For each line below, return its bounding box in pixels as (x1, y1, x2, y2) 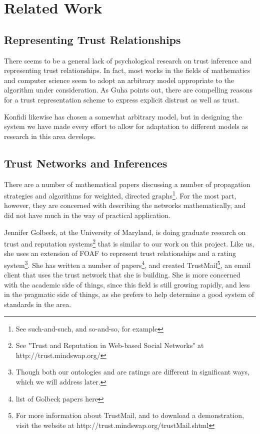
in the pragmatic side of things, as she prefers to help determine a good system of (4, 289, 254, 299)
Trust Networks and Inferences (4, 155, 167, 170)
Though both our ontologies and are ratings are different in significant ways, (15, 366, 249, 377)
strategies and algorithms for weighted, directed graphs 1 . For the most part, (4, 189, 236, 200)
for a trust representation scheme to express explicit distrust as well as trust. (4, 94, 239, 104)
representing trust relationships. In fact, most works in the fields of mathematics (4, 65, 250, 75)
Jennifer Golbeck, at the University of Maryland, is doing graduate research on (4, 226, 246, 237)
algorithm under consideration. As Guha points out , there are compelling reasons (4, 84, 252, 95)
